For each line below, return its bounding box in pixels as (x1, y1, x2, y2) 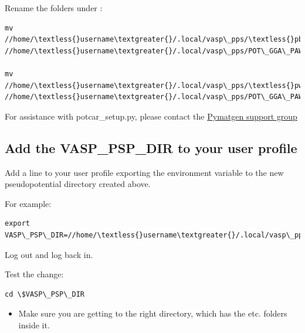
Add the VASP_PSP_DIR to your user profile (5, 138, 297, 157)
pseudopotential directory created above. (5, 178, 151, 190)
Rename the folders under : (5, 2, 103, 13)
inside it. (18, 318, 50, 331)
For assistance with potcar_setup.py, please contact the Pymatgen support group (5, 110, 297, 122)
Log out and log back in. (5, 248, 93, 260)
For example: (5, 197, 52, 209)
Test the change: (5, 268, 64, 280)
